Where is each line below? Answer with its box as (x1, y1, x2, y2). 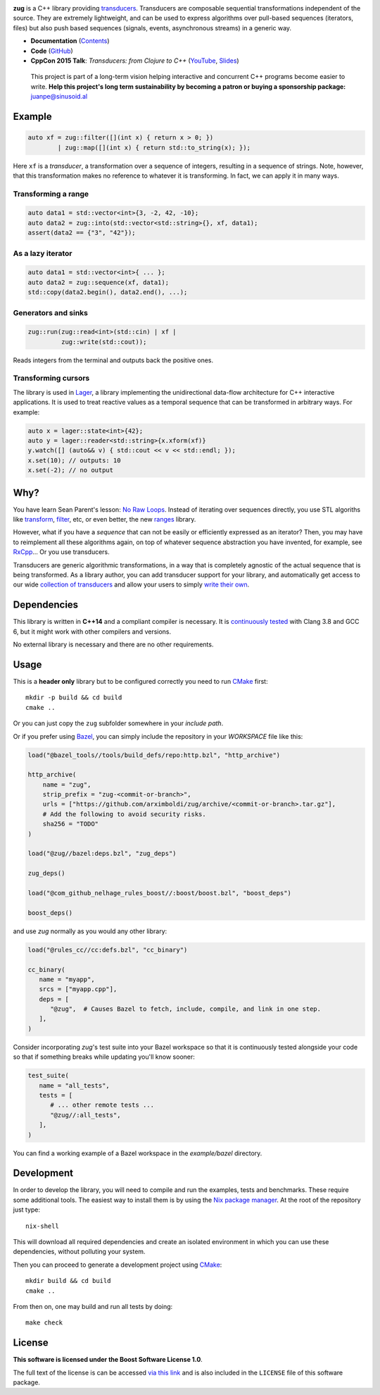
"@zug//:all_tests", (50, 1111, 121, 1119)
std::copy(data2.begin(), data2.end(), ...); (27, 288, 188, 296)
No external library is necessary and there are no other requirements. (13, 640, 214, 649)
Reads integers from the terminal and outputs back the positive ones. (13, 356, 214, 364)
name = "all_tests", (39, 1081, 110, 1089)
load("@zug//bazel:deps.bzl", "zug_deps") (27, 849, 177, 858)
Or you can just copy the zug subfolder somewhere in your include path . (13, 719, 224, 727)
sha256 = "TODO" (42, 820, 99, 828)
